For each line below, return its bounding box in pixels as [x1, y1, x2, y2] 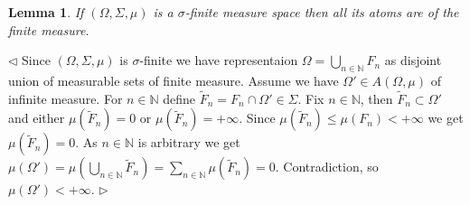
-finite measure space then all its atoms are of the [184, 3, 459, 21]
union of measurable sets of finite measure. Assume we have [8, 70, 339, 89]
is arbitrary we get [137, 133, 240, 152]
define [163, 89, 196, 107]
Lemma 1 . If [8, 3, 84, 21]
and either [8, 108, 65, 127]
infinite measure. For [8, 89, 123, 107]
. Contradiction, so [275, 157, 379, 176]
